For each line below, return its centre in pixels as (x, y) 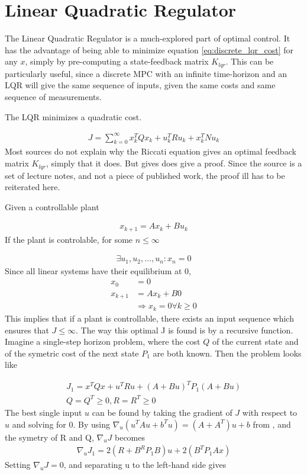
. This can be (250, 61)
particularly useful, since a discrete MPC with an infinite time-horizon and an (146, 73)
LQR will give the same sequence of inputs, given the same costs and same (140, 85)
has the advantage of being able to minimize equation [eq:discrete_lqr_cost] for (149, 49)
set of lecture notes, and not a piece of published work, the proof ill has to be (145, 175)
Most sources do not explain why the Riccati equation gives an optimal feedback (151, 151)
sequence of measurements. (53, 96)
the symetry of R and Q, (49, 437)
